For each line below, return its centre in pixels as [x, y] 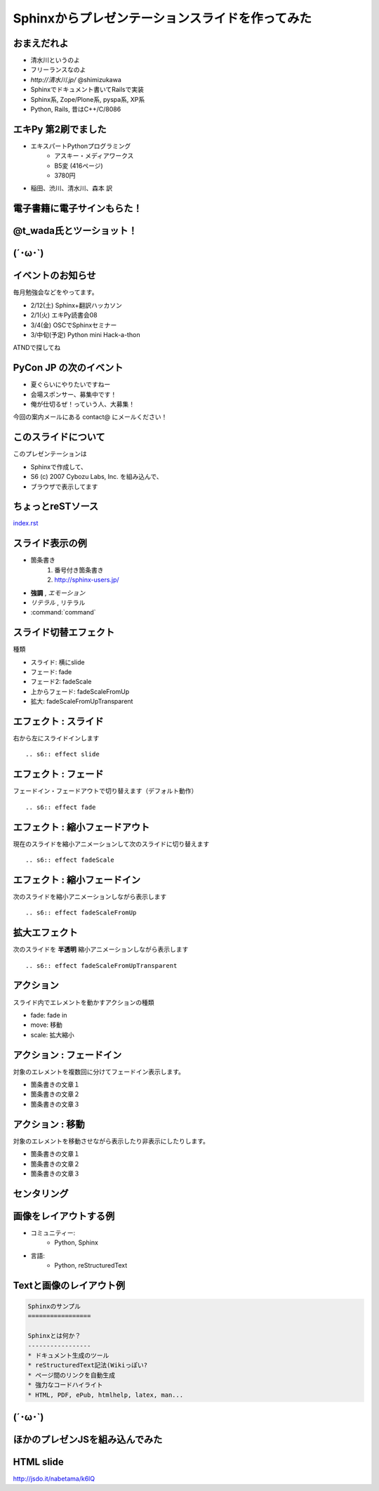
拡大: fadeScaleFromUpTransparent [82, 702]
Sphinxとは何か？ [54, 1336]
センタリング [41, 1194]
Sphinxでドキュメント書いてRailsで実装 [87, 90]
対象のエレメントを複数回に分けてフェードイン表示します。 [99, 1072]
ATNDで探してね [37, 348]
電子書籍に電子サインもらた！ [78, 208]
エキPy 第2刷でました [60, 129]
